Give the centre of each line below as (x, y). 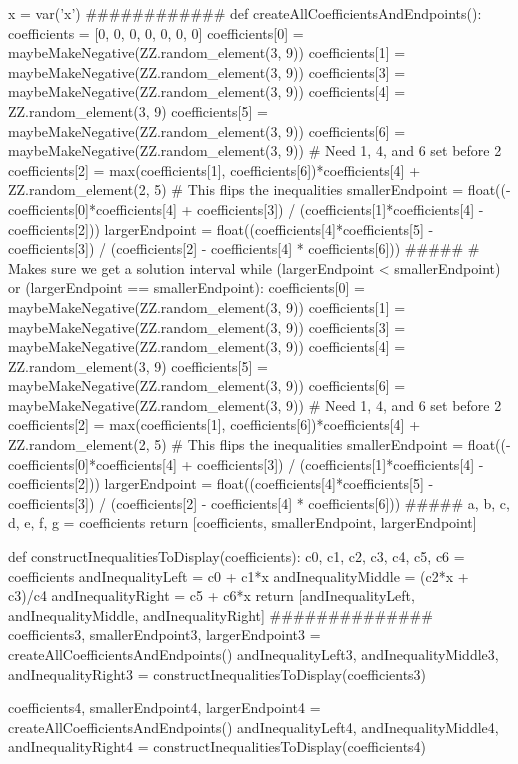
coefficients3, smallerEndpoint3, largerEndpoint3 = (164, 634)
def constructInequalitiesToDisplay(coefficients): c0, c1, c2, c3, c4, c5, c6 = (236, 556)
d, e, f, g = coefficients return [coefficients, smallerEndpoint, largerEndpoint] (242, 522)
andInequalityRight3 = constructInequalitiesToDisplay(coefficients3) (217, 673)
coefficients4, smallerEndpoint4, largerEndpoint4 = (164, 707)
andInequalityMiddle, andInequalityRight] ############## (220, 614)
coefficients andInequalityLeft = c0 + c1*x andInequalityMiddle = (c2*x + (238, 575)
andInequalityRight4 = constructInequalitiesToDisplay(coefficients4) (217, 746)
